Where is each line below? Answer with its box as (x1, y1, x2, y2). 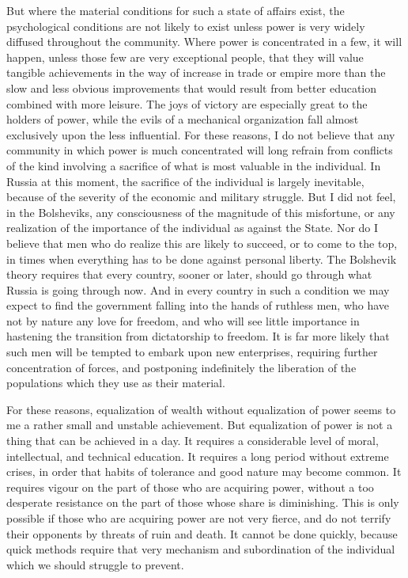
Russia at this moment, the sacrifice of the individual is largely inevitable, (6, 173, 365, 189)
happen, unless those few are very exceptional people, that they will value (6, 48, 364, 65)
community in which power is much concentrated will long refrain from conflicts (6, 142, 393, 158)
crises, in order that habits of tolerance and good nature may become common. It (6, 463, 402, 480)
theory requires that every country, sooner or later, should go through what (6, 266, 372, 283)
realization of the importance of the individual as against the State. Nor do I (6, 219, 379, 236)
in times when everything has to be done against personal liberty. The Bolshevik (6, 250, 397, 267)
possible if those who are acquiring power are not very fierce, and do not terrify (6, 510, 391, 526)
